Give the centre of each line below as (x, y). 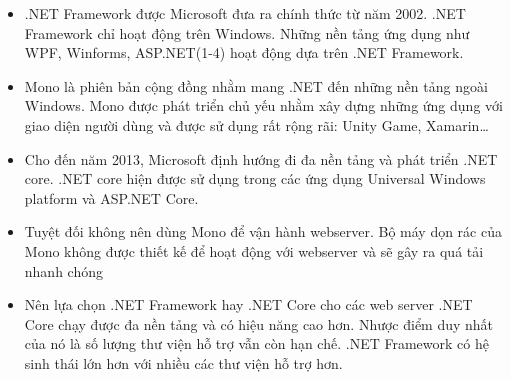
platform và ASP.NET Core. (111, 197)
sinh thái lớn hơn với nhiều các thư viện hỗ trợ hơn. (183, 362)
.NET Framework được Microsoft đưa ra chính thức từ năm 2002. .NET (245, 13)
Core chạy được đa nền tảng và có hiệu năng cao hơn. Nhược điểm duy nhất (259, 323)
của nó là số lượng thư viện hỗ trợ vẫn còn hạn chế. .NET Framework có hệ (256, 343)
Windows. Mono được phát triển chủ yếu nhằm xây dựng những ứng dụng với (263, 105)
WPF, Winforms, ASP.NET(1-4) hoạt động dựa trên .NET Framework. (244, 52)
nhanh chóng (63, 270)
